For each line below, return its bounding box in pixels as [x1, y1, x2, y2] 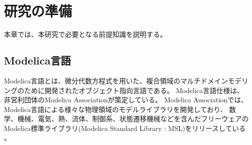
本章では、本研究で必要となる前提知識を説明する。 [4, 29, 167, 39]
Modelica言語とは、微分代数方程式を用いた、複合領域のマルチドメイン [4, 75, 228, 85]
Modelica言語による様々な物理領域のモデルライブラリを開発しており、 [4, 104, 227, 114]
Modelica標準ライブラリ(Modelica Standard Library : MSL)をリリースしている [4, 123, 246, 133]
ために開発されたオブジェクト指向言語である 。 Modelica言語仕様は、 [24, 85, 244, 95]
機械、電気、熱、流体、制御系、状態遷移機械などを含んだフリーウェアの [17, 113, 249, 124]
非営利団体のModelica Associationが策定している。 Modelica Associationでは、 [4, 95, 248, 105]
